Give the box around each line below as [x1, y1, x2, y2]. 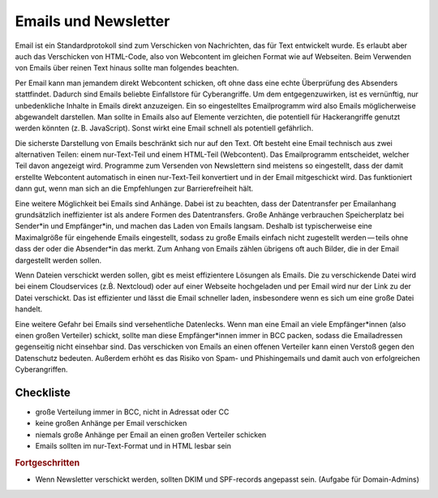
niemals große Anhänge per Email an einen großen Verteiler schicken [35, 430, 267, 440]
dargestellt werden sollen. [15, 255, 102, 265]
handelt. [15, 304, 43, 314]
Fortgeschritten [15, 457, 80, 468]
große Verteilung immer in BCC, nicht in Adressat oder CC [35, 407, 230, 417]
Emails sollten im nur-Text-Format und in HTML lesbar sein [35, 441, 231, 451]
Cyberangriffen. [15, 365, 68, 375]
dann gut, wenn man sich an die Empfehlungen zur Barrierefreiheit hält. [15, 183, 254, 194]
